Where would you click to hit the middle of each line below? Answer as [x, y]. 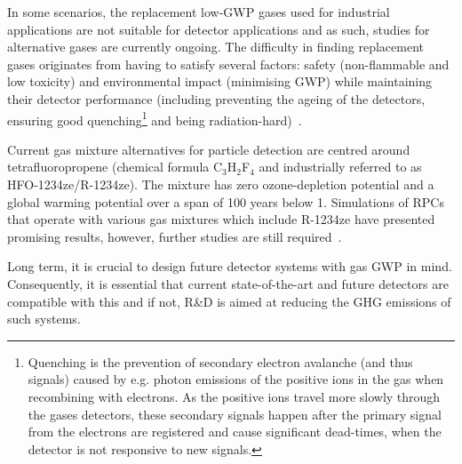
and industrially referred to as [340, 167]
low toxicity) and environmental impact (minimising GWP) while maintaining [220, 81]
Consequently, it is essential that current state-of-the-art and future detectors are [228, 283]
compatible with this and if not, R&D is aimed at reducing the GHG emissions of [229, 301]
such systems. [44, 319]
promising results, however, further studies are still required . [175, 236]
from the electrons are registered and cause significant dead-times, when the [235, 432]
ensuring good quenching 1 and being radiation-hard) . [155, 118]
